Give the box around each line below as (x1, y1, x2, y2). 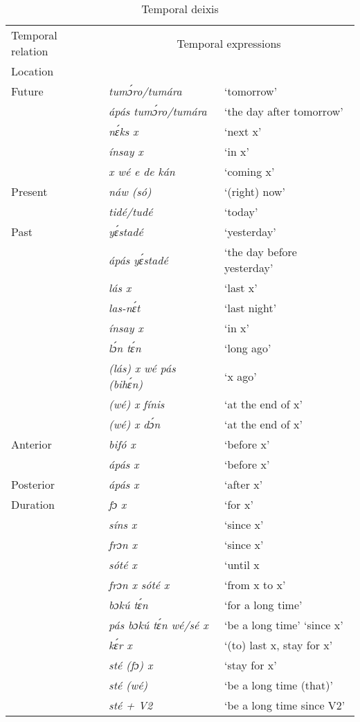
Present (11, 183, 48, 199)
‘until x (224, 557, 260, 572)
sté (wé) (109, 677, 148, 693)
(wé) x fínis (109, 396, 165, 412)
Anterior (11, 436, 52, 452)
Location (11, 63, 54, 79)
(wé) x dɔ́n (109, 416, 161, 432)
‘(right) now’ (224, 183, 286, 199)
